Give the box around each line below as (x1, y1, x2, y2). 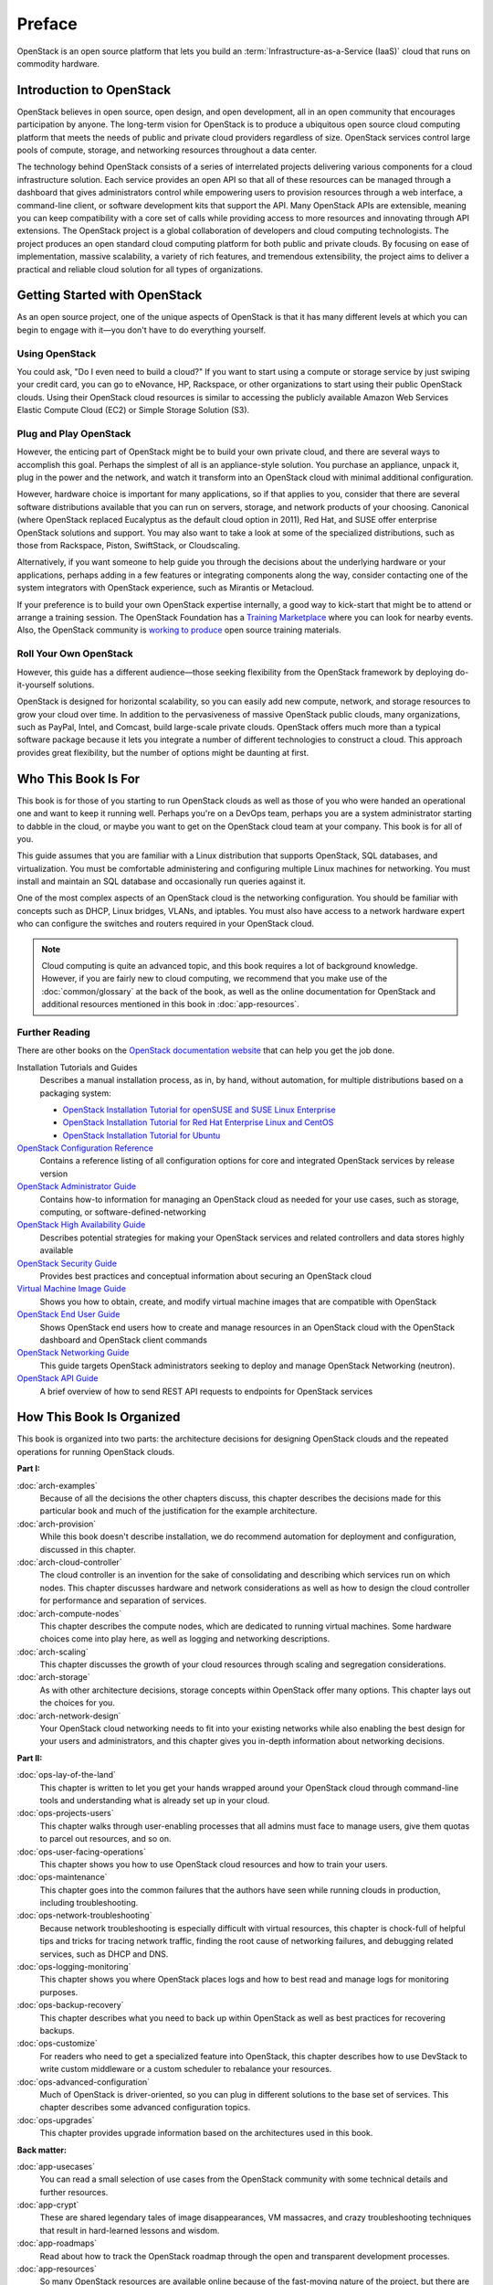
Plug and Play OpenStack (16, 427, 131, 440)
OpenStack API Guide (16, 1373, 99, 1384)
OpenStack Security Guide (16, 1258, 118, 1269)
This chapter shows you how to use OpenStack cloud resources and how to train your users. (39, 1858, 388, 1869)
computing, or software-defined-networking (39, 1206, 207, 1217)
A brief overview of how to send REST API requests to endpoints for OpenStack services (39, 1386, 373, 1397)
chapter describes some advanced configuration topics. (39, 2102, 251, 2113)
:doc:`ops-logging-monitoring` (16, 1961, 131, 1972)
